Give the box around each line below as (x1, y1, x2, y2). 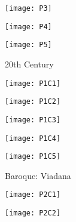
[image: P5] (5, 41, 52, 50)
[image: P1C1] (5, 79, 61, 88)
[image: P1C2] (5, 97, 61, 106)
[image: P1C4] (5, 134, 61, 143)
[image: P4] (5, 22, 52, 31)
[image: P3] (5, 4, 52, 13)
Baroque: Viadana (5, 169, 71, 181)
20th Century (5, 57, 54, 70)
